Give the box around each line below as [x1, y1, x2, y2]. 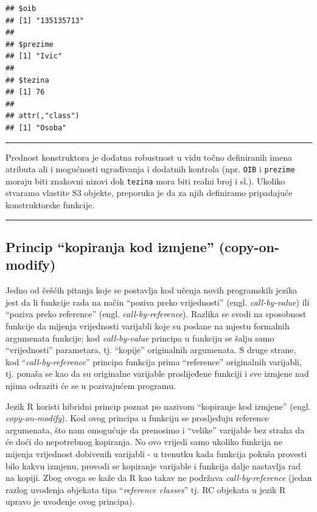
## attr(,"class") [5, 111, 80, 121]
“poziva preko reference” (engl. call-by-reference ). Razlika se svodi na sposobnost [5, 307, 307, 320]
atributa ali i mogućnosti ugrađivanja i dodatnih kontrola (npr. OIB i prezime [5, 163, 295, 175]
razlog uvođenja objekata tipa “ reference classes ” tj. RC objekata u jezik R [5, 483, 286, 496]
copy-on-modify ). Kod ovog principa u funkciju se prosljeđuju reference [5, 412, 269, 424]
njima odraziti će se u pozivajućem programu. [5, 379, 176, 391]
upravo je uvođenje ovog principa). [5, 495, 135, 508]
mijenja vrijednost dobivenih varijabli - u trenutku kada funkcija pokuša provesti [5, 447, 307, 460]
